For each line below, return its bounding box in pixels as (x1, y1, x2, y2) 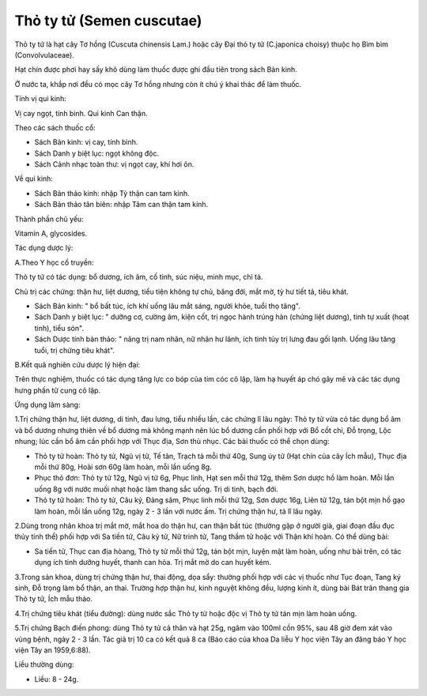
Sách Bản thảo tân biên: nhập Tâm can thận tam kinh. (34, 200, 209, 209)
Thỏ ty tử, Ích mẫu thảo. (14, 594, 93, 604)
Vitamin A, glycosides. (14, 229, 88, 239)
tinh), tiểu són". (34, 323, 85, 333)
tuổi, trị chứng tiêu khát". (34, 345, 115, 355)
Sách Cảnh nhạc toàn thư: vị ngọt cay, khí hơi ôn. (34, 160, 195, 169)
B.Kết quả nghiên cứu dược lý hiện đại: (14, 359, 141, 369)
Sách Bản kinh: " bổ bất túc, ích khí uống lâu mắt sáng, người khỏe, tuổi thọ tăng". (34, 301, 300, 310)
